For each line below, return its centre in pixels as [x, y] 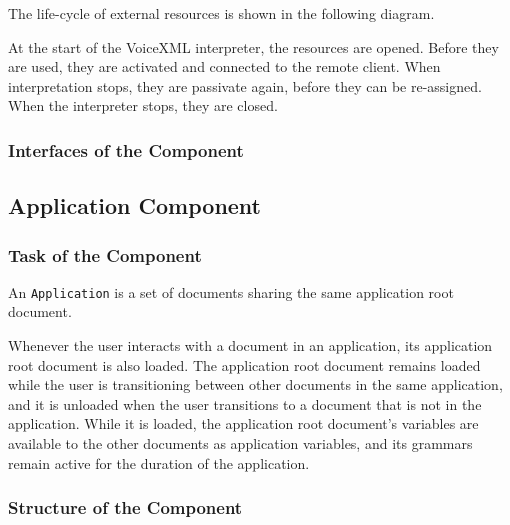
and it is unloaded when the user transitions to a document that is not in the [245, 403]
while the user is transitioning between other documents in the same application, [255, 384]
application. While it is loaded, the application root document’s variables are [243, 423]
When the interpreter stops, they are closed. [143, 105]
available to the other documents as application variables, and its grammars [240, 443]
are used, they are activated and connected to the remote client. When [224, 66]
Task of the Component [105, 254]
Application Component [135, 205]
